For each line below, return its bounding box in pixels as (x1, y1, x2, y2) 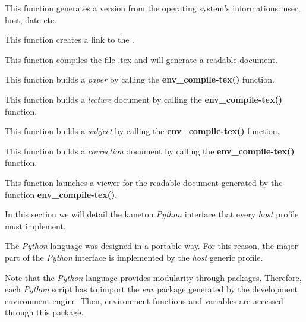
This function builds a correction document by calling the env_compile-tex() (5, 144, 295, 157)
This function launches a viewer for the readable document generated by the (5, 176, 283, 188)
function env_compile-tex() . (5, 188, 118, 200)
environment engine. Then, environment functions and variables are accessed (5, 294, 283, 307)
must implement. (5, 219, 66, 232)
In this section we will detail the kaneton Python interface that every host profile (5, 208, 299, 220)
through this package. (5, 306, 84, 318)
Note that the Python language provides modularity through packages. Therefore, (5, 271, 302, 283)
